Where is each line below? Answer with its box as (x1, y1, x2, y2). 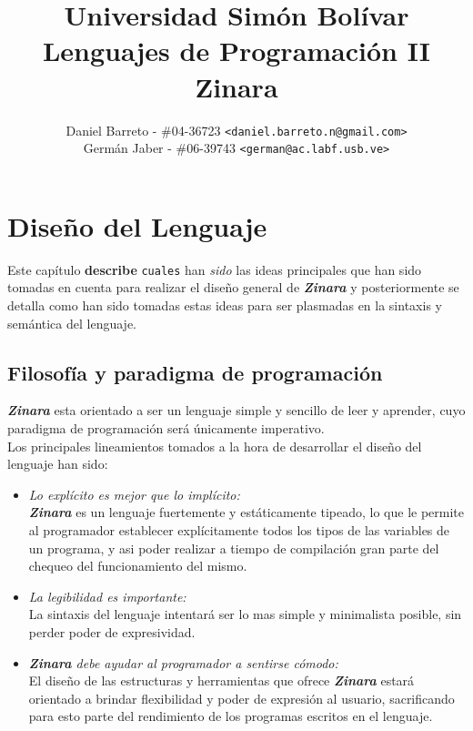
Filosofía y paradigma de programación (7, 358, 383, 386)
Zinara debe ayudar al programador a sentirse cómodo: (28, 653, 338, 672)
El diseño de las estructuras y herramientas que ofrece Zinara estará (28, 671, 415, 690)
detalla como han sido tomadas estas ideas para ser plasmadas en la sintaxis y (7, 296, 442, 314)
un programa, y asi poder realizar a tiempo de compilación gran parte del (28, 538, 439, 557)
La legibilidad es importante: (28, 586, 186, 605)
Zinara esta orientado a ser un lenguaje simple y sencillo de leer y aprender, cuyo (7, 401, 466, 420)
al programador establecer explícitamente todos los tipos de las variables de (28, 520, 450, 539)
